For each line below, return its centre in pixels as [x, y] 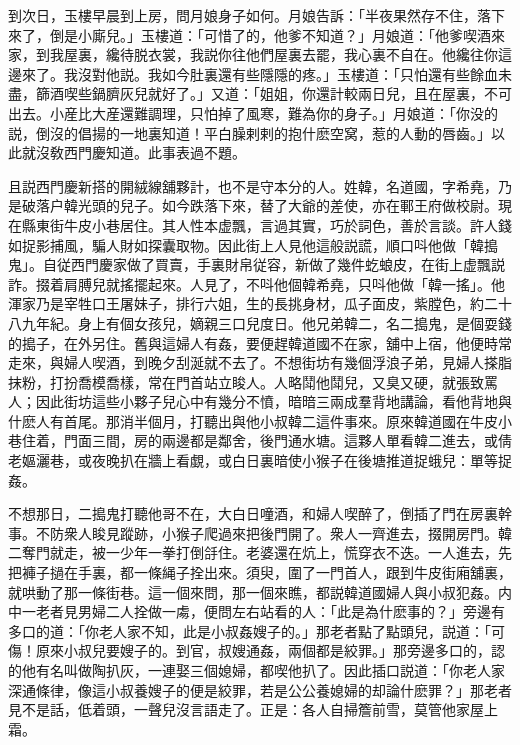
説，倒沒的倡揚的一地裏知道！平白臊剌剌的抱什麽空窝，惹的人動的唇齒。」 [249, 132]
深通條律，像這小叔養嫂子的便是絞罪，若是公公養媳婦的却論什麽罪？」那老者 [260, 689]
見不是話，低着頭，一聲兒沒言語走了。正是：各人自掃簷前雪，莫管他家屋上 [253, 709]
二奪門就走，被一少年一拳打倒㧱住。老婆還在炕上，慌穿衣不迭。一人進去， [253, 552]
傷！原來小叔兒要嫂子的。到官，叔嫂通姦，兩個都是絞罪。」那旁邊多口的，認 [256, 650]
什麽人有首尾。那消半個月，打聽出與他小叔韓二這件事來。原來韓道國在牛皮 [253, 420]
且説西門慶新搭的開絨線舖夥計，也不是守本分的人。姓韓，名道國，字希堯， [253, 185]
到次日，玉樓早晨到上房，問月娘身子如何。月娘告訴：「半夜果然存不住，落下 [256, 15]
